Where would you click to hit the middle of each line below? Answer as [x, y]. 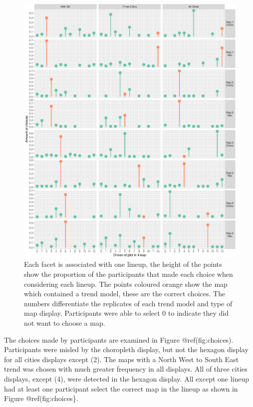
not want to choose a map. [65, 322]
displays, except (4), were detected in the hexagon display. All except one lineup [127, 378]
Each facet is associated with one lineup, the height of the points [123, 264]
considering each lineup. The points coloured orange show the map [126, 284]
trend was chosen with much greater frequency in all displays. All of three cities [126, 369]
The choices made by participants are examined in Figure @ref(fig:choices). [119, 339]
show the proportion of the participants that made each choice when [128, 274]
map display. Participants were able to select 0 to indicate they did [126, 313]
